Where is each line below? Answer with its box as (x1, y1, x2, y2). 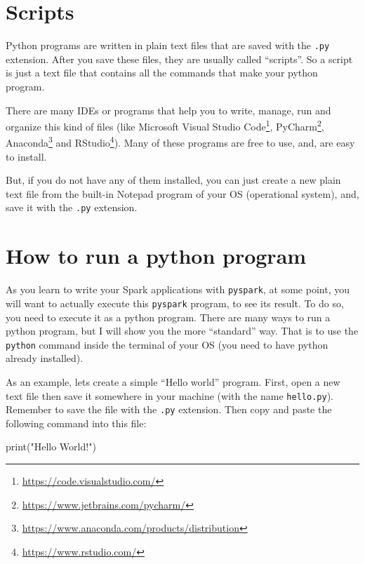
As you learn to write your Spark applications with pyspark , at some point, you (6, 282, 350, 297)
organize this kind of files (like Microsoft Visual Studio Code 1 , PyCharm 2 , (6, 117, 324, 133)
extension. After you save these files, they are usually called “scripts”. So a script (6, 51, 353, 66)
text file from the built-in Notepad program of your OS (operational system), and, (6, 186, 359, 201)
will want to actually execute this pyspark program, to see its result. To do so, (6, 295, 344, 310)
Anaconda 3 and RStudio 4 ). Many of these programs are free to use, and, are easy (6, 133, 355, 150)
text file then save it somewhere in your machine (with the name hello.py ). (6, 388, 333, 403)
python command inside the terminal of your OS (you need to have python (6, 337, 328, 351)
